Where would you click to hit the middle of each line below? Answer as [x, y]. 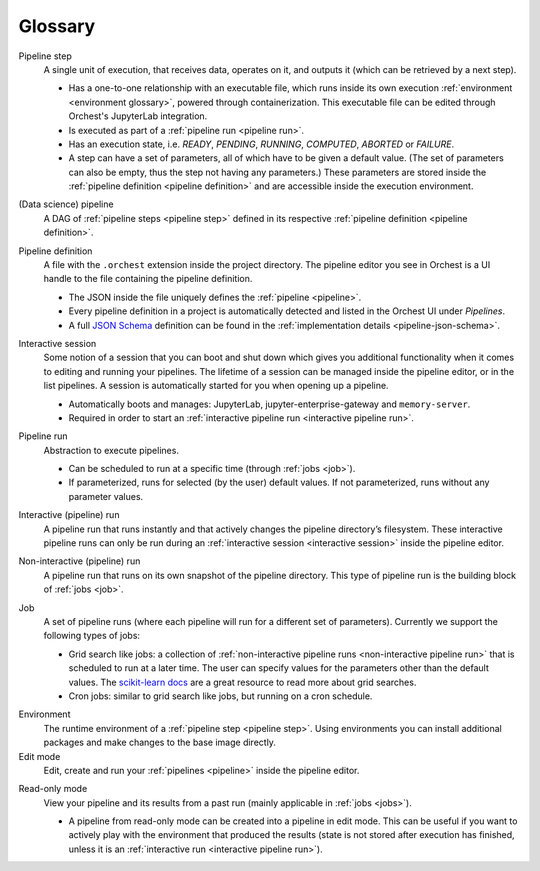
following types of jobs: [91, 636]
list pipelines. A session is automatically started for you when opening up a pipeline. [216, 386]
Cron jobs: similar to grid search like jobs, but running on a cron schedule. [220, 696]
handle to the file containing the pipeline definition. [148, 279]
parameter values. [106, 496]
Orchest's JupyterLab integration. [138, 116]
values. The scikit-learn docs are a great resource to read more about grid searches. [242, 682]
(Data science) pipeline [66, 204]
